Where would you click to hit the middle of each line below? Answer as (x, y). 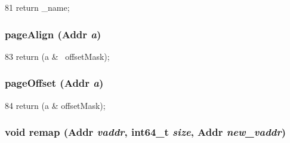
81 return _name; (37, 7)
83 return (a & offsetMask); (57, 56)
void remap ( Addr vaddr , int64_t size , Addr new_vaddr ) (146, 132)
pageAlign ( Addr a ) (53, 34)
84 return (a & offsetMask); (55, 105)
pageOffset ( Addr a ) (54, 83)
